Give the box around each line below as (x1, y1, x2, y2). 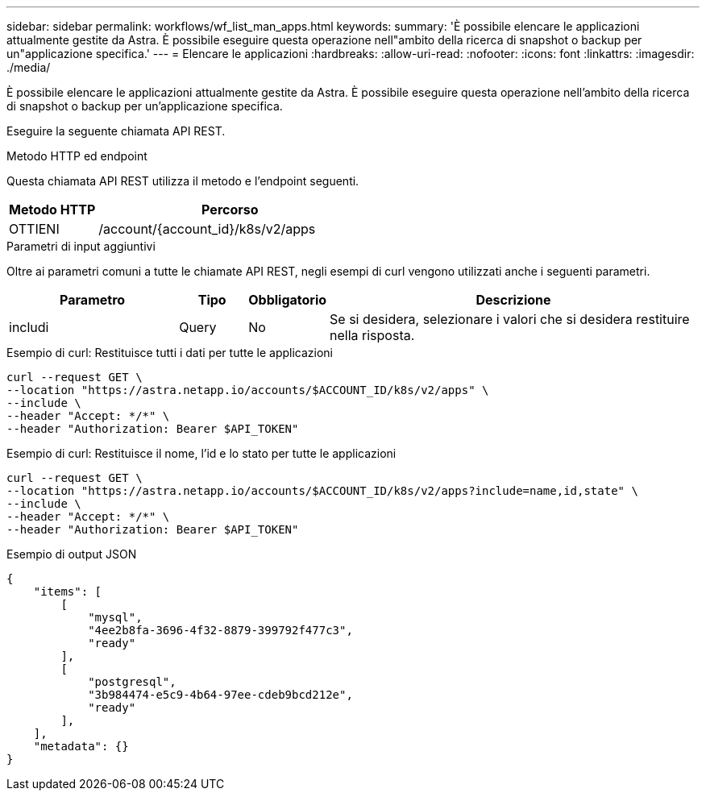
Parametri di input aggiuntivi (6, 239, 156, 253)
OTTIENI (9, 221, 60, 237)
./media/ (6, 60, 51, 74)
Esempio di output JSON (6, 547, 137, 561)
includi (9, 319, 49, 335)
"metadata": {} (33, 740, 129, 753)
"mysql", (88, 611, 143, 624)
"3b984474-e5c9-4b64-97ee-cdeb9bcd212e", (88, 688, 353, 701)
